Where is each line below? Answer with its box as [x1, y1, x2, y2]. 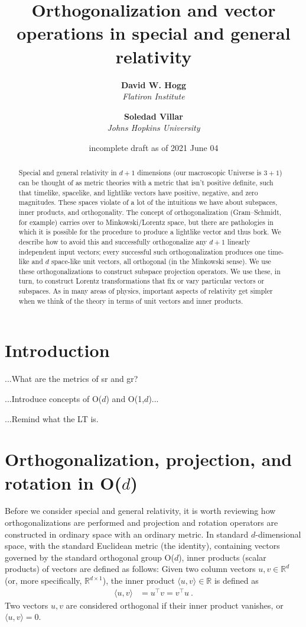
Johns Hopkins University [107, 121, 200, 134]
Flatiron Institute [122, 90, 185, 102]
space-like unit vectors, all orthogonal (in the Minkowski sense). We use [51, 256, 271, 266]
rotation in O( [5, 470, 122, 494]
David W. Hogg [121, 78, 187, 91]
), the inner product [102, 574, 175, 587]
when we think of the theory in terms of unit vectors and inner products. [18, 295, 243, 306]
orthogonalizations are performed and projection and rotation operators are [5, 516, 278, 529]
